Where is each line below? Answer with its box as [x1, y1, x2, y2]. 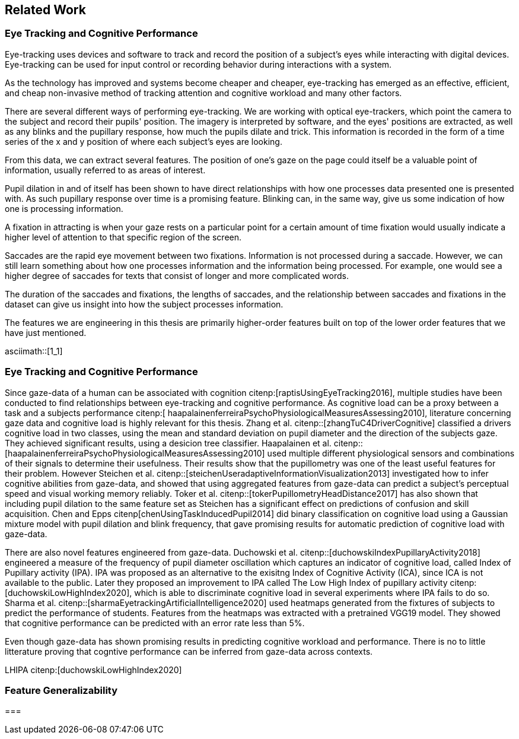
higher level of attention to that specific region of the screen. [5, 231, 242, 242]
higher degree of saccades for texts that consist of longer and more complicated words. [5, 270, 349, 281]
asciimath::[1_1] [5, 345, 63, 356]
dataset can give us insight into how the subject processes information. [5, 299, 284, 309]
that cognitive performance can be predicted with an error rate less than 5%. [5, 617, 305, 628]
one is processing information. [5, 203, 123, 214]
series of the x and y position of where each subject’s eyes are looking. [5, 136, 282, 147]
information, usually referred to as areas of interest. [5, 164, 206, 175]
